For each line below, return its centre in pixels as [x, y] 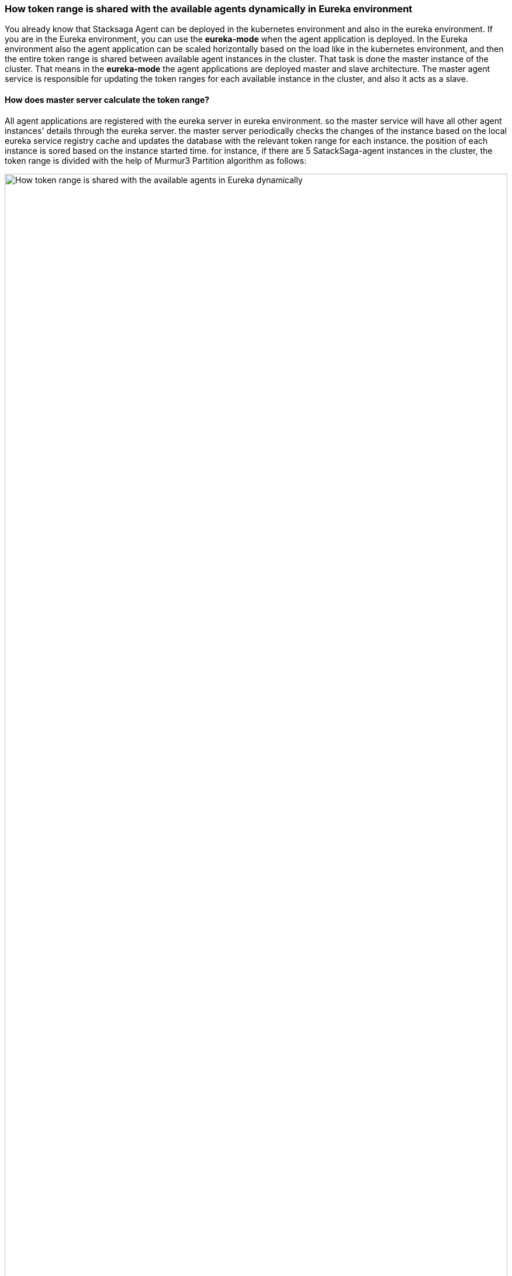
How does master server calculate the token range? [107, 99]
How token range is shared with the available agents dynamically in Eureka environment [209, 9]
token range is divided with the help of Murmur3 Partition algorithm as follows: [156, 160]
